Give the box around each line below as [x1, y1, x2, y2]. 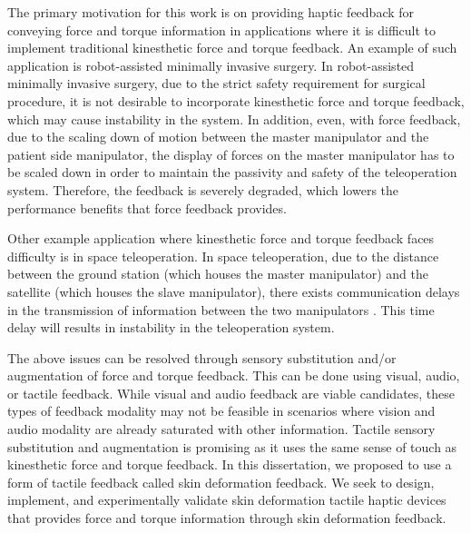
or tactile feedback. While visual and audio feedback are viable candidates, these [7, 383, 456, 402]
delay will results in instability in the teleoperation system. [7, 318, 335, 337]
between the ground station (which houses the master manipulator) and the [7, 264, 428, 283]
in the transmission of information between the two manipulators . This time [7, 300, 435, 319]
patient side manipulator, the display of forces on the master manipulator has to [7, 144, 455, 163]
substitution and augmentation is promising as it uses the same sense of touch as [7, 437, 457, 456]
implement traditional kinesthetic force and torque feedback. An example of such [7, 38, 457, 57]
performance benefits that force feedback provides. [7, 198, 287, 217]
